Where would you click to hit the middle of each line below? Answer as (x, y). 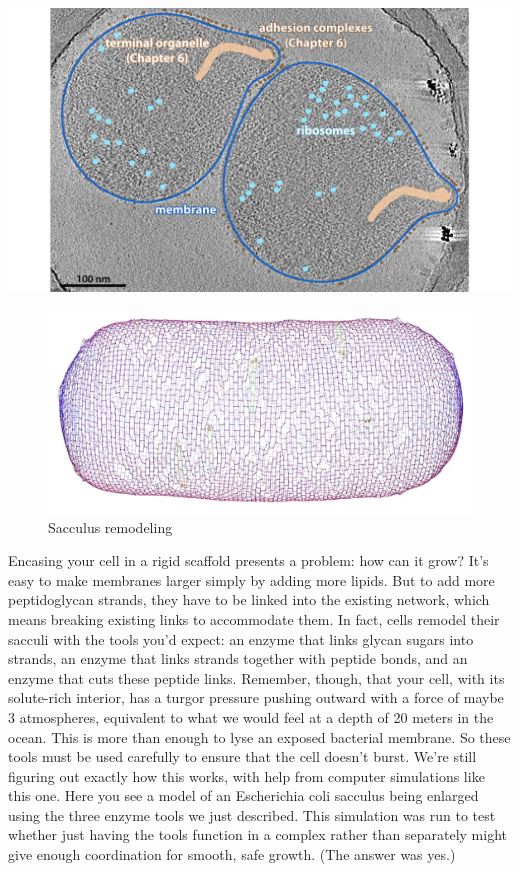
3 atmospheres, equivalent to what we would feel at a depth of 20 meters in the (251, 716)
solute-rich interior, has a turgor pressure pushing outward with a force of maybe (256, 697)
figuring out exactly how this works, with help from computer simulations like (246, 775)
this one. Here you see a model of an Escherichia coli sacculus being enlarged (243, 795)
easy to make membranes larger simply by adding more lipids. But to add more (251, 579)
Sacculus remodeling (110, 526)
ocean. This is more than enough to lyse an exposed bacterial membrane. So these (259, 736)
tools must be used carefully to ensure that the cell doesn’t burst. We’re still (242, 756)
